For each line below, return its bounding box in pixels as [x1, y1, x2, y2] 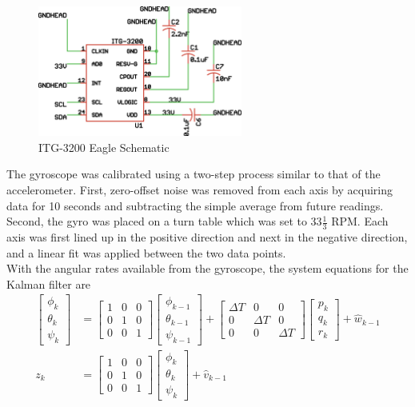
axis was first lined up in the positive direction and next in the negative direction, [6, 229, 408, 245]
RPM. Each [331, 213, 389, 229]
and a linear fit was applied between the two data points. [6, 244, 286, 261]
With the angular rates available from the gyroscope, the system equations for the [6, 260, 409, 277]
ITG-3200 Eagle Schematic [38, 138, 170, 155]
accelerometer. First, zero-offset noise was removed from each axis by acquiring [6, 182, 393, 198]
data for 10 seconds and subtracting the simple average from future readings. [6, 197, 384, 213]
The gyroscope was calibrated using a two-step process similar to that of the [6, 166, 381, 182]
